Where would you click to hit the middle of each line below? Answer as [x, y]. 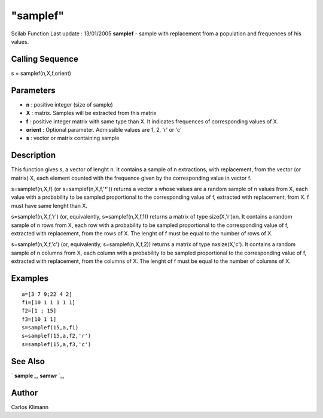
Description [33, 155]
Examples [30, 278]
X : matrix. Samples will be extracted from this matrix [91, 113]
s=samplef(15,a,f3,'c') [57, 344]
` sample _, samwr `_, [38, 375]
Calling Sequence [45, 59]
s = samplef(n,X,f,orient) [41, 73]
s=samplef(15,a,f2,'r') [57, 336]
